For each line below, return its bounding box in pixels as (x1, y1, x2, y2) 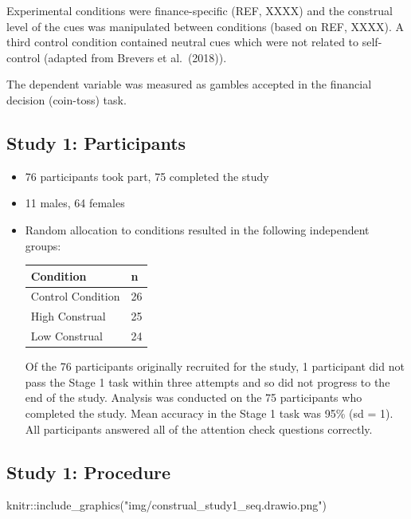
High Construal (30, 308, 106, 324)
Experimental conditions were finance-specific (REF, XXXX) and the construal (6, 2, 393, 18)
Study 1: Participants (6, 130, 186, 155)
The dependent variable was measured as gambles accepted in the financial (6, 76, 372, 92)
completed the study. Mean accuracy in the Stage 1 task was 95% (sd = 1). (25, 405, 393, 422)
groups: (25, 237, 61, 254)
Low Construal (30, 328, 103, 344)
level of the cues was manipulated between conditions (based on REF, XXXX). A (6, 18, 405, 34)
